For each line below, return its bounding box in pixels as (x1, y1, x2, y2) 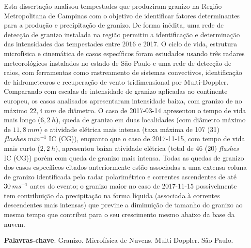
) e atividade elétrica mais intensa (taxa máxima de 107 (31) (39, 124, 220, 134)
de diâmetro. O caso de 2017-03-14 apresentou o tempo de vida (58, 105, 246, 115)
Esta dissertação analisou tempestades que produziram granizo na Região (4, 1, 222, 11)
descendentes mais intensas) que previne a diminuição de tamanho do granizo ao (4, 200, 243, 210)
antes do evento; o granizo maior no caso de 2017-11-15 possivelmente (30, 181, 237, 191)
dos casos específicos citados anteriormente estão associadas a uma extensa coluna (4, 162, 247, 172)
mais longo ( (4, 115, 41, 125)
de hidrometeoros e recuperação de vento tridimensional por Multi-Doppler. (4, 76, 229, 87)
